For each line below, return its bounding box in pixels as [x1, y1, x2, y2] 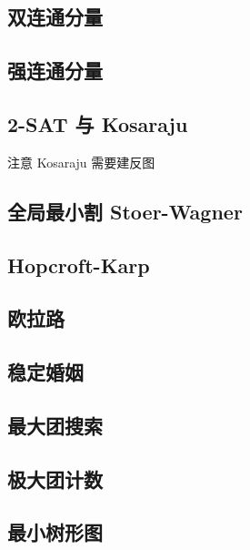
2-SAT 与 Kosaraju [7, 109, 188, 137]
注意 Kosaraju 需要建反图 [7, 152, 155, 171]
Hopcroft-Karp [7, 250, 150, 279]
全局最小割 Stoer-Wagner [7, 197, 243, 225]
